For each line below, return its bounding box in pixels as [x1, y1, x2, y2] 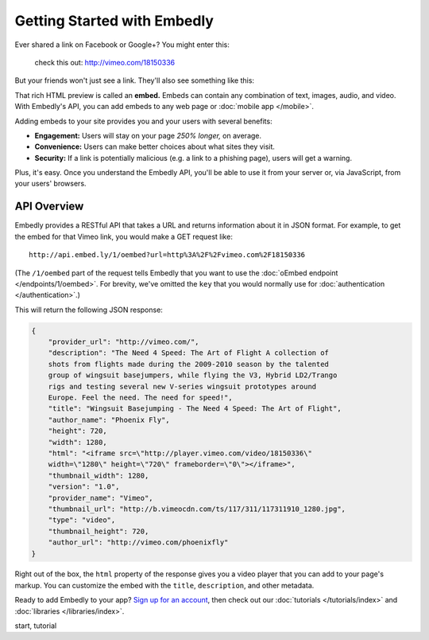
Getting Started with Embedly [14, 12, 214, 29]
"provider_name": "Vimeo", [48, 494, 154, 502]
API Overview [14, 200, 84, 213]
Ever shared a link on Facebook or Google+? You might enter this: [14, 40, 230, 49]
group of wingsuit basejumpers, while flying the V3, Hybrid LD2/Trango [48, 371, 338, 380]
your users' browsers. [14, 179, 87, 189]
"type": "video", [48, 516, 116, 525]
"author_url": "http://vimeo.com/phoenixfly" [48, 538, 229, 547]
